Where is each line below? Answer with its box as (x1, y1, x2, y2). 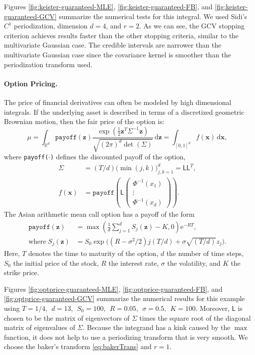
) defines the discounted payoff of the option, (50, 152, 186, 162)
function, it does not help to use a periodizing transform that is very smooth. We (4, 331, 248, 342)
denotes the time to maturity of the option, (28, 248, 158, 258)
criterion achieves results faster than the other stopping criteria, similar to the (4, 30, 239, 40)
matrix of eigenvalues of (4, 322, 76, 332)
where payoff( (4, 152, 49, 162)
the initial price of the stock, (13, 257, 99, 268)
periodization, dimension (14, 21, 88, 31)
